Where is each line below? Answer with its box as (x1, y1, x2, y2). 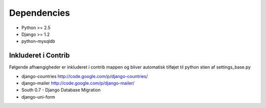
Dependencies (9, 7, 70, 18)
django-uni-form (21, 94, 55, 100)
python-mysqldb (21, 38, 55, 44)
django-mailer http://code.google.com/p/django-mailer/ (21, 80, 135, 86)
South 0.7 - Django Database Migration (21, 87, 101, 93)
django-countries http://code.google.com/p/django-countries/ (21, 73, 148, 79)
